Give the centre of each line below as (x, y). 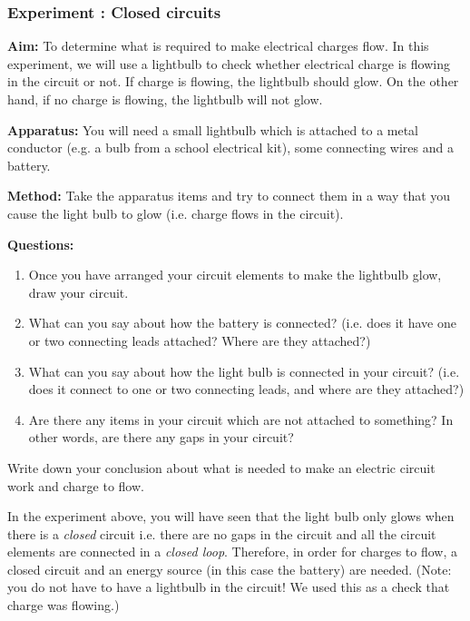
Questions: (41, 244)
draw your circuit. (78, 292)
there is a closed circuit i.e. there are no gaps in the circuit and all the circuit (222, 533)
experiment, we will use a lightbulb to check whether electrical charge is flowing (229, 63)
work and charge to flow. (76, 485)
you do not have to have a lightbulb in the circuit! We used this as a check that (229, 587)
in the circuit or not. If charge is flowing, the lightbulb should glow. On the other (233, 81)
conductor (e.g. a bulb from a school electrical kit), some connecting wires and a (230, 148)
